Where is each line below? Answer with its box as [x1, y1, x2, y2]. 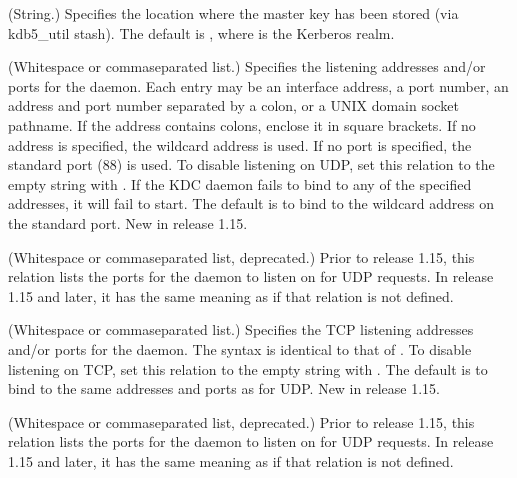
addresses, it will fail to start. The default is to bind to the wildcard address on [8, 193, 495, 214]
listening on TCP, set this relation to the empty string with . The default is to [8, 358, 488, 379]
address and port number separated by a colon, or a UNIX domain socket [8, 95, 459, 116]
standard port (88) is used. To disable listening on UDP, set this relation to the [8, 154, 495, 175]
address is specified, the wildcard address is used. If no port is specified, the [8, 134, 472, 155]
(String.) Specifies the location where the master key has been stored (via [8, 3, 459, 23]
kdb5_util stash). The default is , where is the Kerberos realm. [8, 22, 395, 43]
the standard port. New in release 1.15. [8, 212, 248, 233]
